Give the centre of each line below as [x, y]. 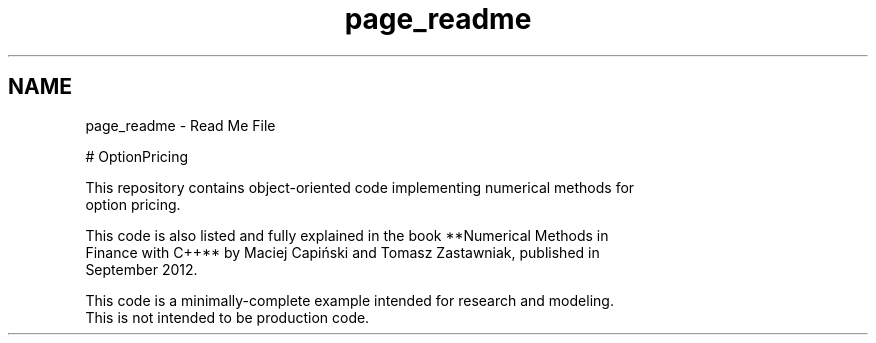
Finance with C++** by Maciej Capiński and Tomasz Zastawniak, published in [342, 252]
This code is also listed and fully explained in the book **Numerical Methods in [347, 235]
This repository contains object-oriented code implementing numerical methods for [360, 187]
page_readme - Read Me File [180, 125]
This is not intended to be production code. [227, 317]
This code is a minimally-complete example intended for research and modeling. [349, 300]
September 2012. [141, 269]
